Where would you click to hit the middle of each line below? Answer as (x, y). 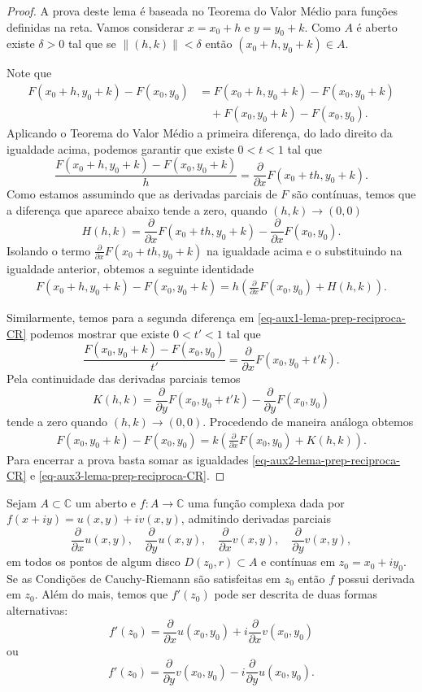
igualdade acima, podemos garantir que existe (120, 148)
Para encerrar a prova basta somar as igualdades (128, 459)
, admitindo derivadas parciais (256, 518)
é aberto (377, 26)
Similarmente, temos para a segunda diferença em (131, 318)
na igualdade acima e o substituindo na (304, 250)
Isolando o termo (49, 250)
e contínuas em (298, 561)
